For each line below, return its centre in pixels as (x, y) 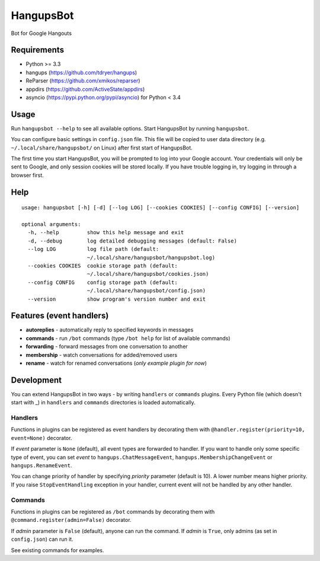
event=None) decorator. (41, 438)
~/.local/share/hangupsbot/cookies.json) (148, 274)
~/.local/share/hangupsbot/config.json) (146, 291)
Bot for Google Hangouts (41, 33)
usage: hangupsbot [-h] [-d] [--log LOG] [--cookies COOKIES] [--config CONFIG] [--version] (161, 208)
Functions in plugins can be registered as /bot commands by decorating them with (113, 511)
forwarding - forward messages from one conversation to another (107, 346)
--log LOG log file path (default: (93, 249)
